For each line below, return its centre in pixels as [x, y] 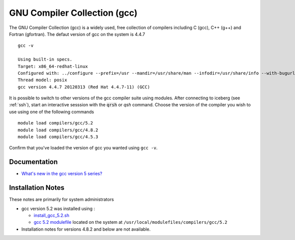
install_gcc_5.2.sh [52, 215]
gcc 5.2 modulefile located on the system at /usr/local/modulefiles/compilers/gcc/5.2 [131, 222]
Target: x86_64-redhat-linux [53, 66]
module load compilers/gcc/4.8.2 [58, 130]
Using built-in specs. [45, 60]
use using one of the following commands [52, 112]
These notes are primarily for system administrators [61, 200]
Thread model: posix [43, 80]
